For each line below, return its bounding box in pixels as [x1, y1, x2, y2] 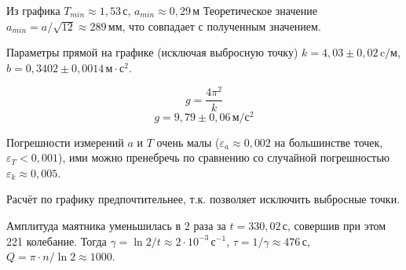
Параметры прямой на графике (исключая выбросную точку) [6, 44, 298, 60]
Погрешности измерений [6, 133, 124, 150]
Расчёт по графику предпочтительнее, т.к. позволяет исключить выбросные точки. [6, 191, 401, 207]
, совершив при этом [287, 217, 386, 233]
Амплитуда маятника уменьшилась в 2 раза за [6, 217, 226, 233]
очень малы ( [156, 133, 220, 150]
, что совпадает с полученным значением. [122, 17, 321, 34]
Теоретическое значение [203, 2, 317, 18]
